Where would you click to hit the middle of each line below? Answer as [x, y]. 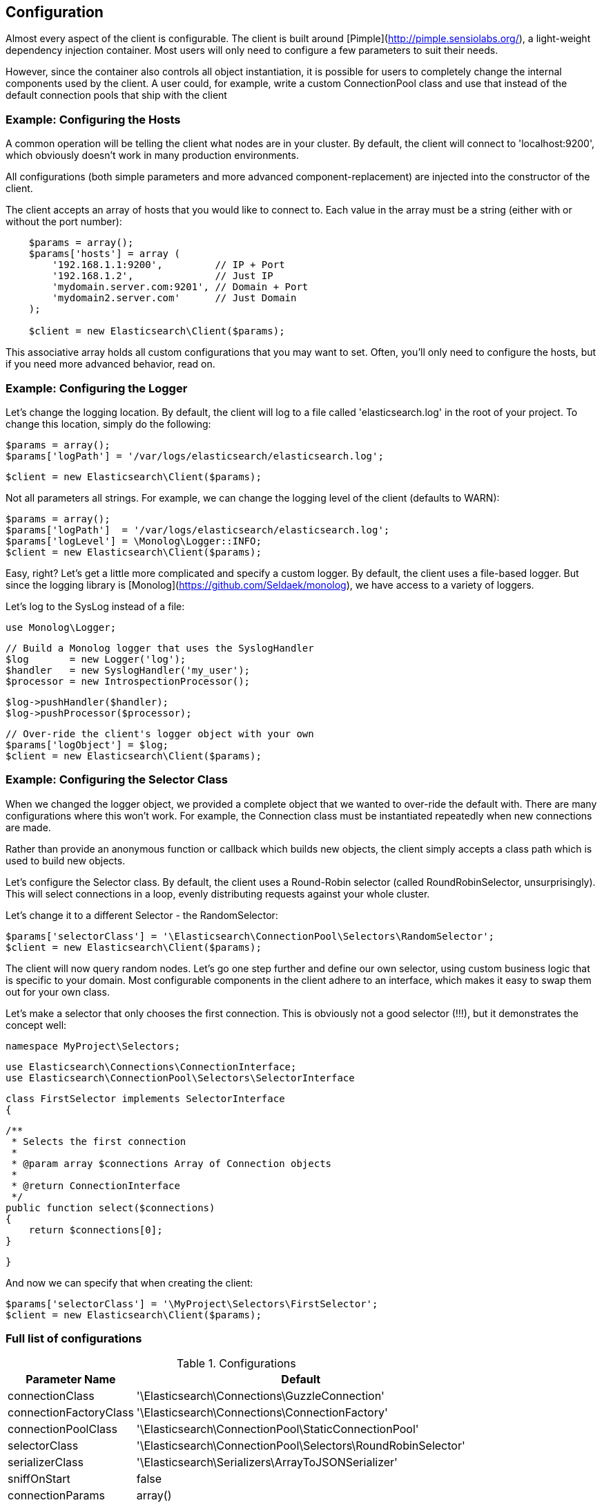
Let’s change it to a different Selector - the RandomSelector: [142, 915]
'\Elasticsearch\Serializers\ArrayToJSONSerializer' [267, 1462]
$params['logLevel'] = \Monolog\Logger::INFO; [134, 541]
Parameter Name [71, 1380]
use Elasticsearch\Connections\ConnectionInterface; [151, 1067]
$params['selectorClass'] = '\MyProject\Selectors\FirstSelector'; [192, 1304]
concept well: [36, 1025]
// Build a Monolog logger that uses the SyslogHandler [160, 648]
